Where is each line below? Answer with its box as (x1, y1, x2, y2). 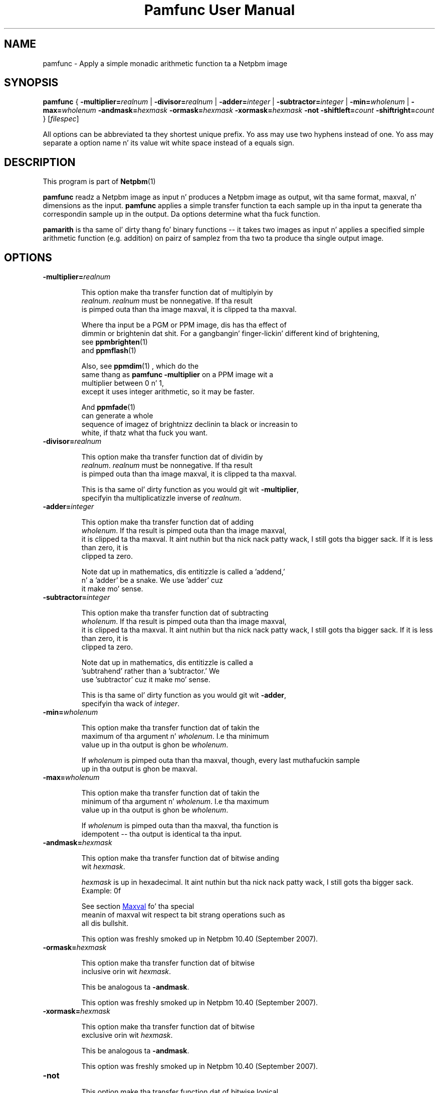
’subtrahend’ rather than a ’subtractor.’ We (81, 667, 220, 676)
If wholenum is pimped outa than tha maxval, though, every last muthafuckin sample (81, 756, 360, 765)
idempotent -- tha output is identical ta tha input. (81, 830, 242, 839)
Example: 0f (81, 886, 121, 895)
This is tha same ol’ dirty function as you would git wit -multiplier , (81, 485, 299, 494)
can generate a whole (81, 411, 153, 420)
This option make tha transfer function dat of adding (81, 518, 254, 527)
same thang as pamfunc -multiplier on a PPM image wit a (81, 370, 274, 379)
